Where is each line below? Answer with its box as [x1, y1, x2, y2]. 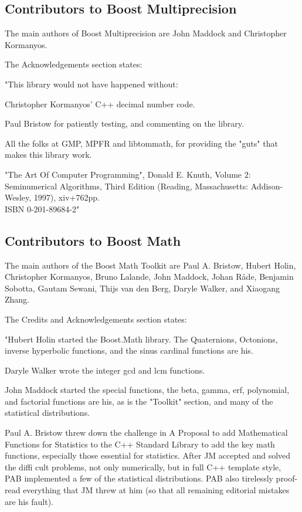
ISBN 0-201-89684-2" [5, 202, 80, 215]
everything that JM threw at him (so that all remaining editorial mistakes [23, 484, 290, 496]
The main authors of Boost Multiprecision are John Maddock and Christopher [5, 27, 287, 39]
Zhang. [5, 293, 30, 306]
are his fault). [5, 495, 53, 507]
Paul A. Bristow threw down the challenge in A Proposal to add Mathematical [5, 426, 288, 439]
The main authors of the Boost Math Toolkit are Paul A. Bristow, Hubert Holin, [5, 259, 296, 271]
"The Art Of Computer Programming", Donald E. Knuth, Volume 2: [5, 168, 251, 180]
